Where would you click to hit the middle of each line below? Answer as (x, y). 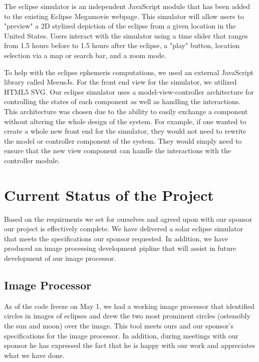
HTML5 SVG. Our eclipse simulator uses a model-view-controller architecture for (129, 91)
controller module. (32, 160)
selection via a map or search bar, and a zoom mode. (85, 55)
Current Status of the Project (109, 195)
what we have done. (34, 355)
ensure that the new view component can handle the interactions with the (117, 150)
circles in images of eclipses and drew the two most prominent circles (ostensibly (127, 316)
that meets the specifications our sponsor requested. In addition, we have (116, 238)
